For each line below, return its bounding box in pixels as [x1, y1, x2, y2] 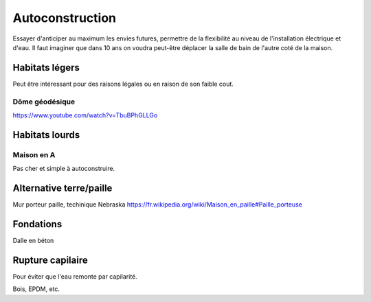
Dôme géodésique [12, 97, 76, 106]
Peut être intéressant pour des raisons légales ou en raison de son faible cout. [12, 80, 234, 88]
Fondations [12, 218, 63, 230]
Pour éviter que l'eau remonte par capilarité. [12, 272, 137, 281]
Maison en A [12, 150, 56, 159]
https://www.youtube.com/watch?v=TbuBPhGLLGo [12, 111, 158, 119]
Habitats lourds [12, 129, 80, 141]
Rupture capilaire [12, 254, 89, 266]
